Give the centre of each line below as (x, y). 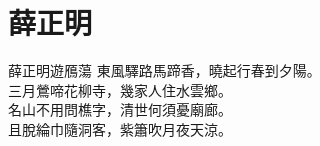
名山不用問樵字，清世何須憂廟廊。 (120, 109)
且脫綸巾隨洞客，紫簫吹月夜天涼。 (120, 128)
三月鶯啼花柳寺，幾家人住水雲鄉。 (120, 89)
